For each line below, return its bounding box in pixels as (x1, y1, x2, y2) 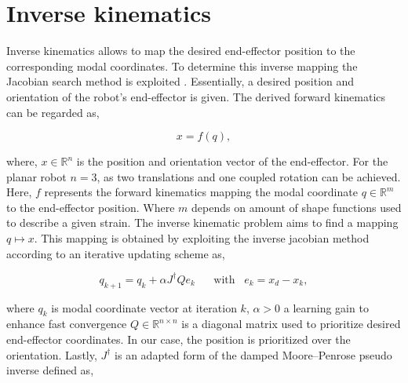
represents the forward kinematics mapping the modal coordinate (44, 184, 358, 200)
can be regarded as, (6, 104, 100, 120)
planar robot (6, 168, 67, 184)
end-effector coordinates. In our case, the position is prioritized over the (6, 330, 351, 347)
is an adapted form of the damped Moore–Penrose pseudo (115, 346, 392, 363)
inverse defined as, (6, 362, 94, 378)
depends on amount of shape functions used (191, 199, 402, 215)
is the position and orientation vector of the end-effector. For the (76, 153, 388, 170)
